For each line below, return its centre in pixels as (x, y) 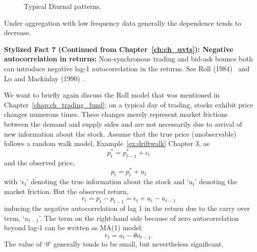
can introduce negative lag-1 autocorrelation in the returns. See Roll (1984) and (127, 68)
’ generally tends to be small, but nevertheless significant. (136, 244)
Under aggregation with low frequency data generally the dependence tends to (123, 23)
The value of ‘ (25, 244)
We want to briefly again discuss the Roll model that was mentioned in (112, 95)
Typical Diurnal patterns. (63, 6)
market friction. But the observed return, (66, 191)
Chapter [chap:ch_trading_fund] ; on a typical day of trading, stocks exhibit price (128, 104)
